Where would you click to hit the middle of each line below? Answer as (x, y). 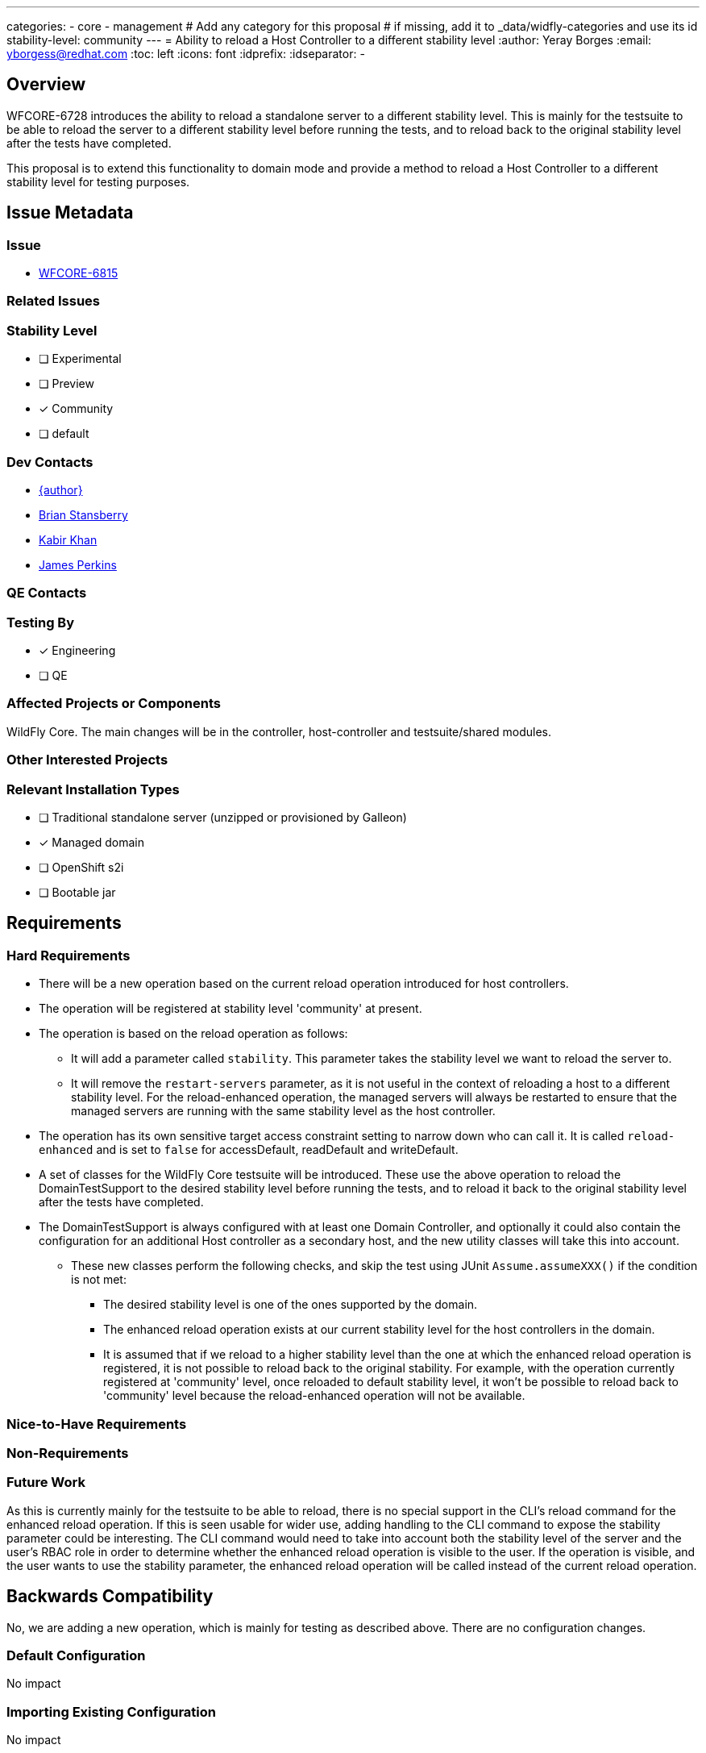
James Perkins (78, 564)
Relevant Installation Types (93, 789)
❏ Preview (66, 384)
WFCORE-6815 (79, 273)
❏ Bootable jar (77, 892)
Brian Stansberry (83, 514)
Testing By (41, 622)
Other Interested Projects (87, 760)
